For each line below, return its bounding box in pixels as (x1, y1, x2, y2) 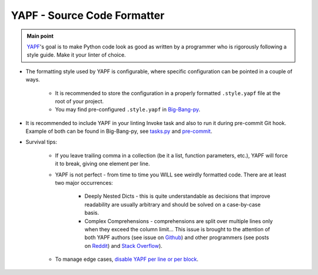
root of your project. (55, 97, 104, 104)
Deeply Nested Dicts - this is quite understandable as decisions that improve (84, 192, 270, 200)
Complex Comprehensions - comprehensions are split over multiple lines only (84, 217, 273, 224)
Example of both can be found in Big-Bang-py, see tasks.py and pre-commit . (25, 127, 213, 135)
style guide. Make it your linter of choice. (26, 51, 126, 58)
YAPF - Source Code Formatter (11, 9, 165, 22)
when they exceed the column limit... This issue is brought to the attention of (84, 225, 270, 233)
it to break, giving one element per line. (55, 160, 150, 168)
